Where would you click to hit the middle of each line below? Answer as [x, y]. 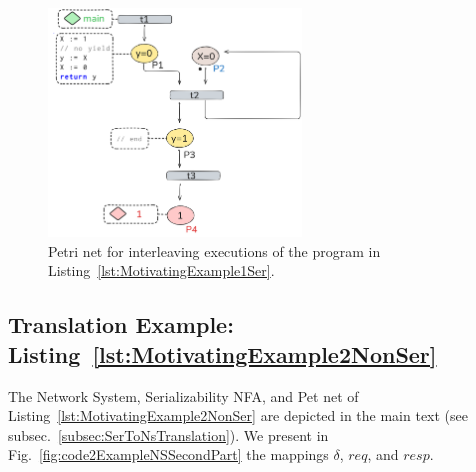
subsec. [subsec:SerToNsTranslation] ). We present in [168, 434]
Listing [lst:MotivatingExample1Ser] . [161, 270]
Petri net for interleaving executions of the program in [214, 250]
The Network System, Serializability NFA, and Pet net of [183, 395]
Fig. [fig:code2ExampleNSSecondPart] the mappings [168, 454]
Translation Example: [121, 324]
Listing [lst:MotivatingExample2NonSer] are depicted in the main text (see [238, 415]
